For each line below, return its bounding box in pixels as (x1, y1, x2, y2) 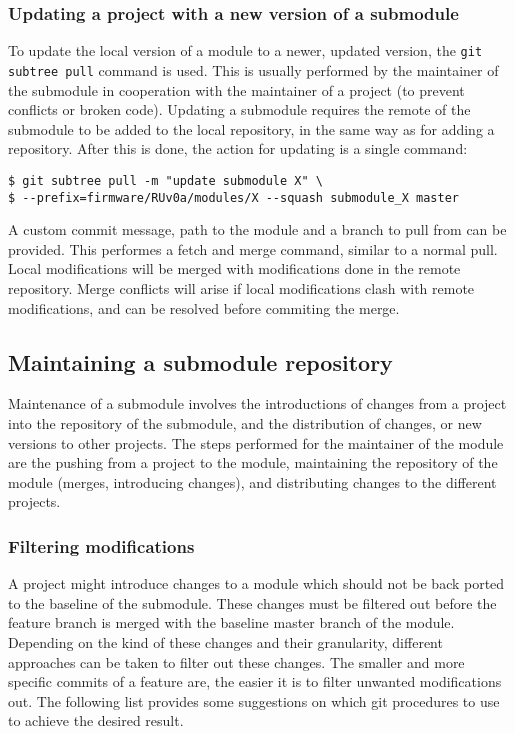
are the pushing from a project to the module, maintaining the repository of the (8, 452, 498, 473)
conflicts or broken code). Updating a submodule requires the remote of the (8, 99, 471, 120)
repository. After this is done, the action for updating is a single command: (8, 138, 468, 159)
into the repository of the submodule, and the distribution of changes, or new (8, 412, 482, 433)
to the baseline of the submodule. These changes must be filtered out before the (8, 592, 497, 613)
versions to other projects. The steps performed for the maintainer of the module (8, 432, 504, 453)
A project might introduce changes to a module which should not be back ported (8, 573, 505, 594)
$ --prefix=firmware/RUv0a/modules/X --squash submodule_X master (8, 190, 460, 205)
